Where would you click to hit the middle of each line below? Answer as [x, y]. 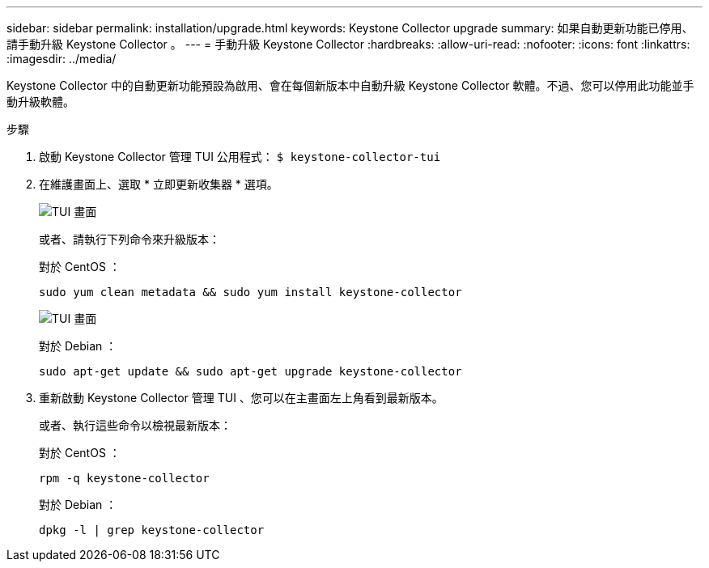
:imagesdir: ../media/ [62, 59]
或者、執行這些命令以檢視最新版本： [135, 425]
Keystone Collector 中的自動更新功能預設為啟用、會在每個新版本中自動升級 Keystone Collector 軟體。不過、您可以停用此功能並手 [350, 85]
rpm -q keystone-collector [124, 478]
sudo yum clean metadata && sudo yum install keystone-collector [250, 292]
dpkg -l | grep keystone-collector [152, 530]
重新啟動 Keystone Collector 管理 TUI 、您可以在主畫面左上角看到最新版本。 [241, 398]
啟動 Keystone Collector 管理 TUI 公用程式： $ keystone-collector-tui [240, 157]
